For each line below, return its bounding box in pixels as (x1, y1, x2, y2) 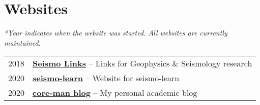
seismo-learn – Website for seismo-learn (33, 72, 180, 84)
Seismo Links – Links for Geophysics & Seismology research (33, 57, 252, 69)
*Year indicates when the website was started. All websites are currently (4, 27, 227, 38)
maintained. (4, 37, 41, 48)
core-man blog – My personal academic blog (33, 87, 197, 99)
